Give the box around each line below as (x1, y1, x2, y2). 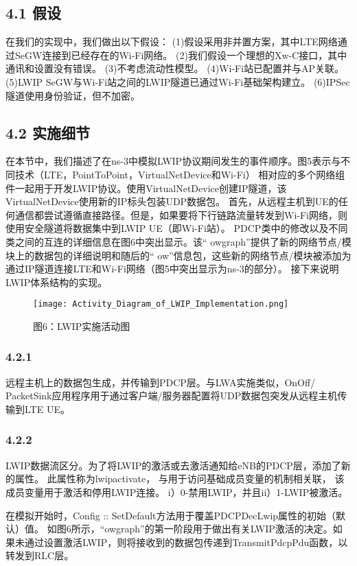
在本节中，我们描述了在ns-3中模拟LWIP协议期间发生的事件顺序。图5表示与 (5, 154, 341, 168)
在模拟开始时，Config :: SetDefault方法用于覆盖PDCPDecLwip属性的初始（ (5, 508, 336, 522)
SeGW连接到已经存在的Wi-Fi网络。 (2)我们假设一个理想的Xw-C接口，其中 (14, 47, 347, 62)
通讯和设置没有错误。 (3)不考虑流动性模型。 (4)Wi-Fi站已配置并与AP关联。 (5, 61, 345, 75)
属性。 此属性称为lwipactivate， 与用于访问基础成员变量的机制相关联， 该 (14, 471, 345, 486)
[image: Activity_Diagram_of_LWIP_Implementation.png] (33, 299, 289, 309)
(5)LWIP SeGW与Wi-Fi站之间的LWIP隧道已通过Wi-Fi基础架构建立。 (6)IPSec (5, 74, 350, 89)
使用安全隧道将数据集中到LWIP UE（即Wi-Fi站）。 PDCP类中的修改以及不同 (5, 221, 348, 235)
